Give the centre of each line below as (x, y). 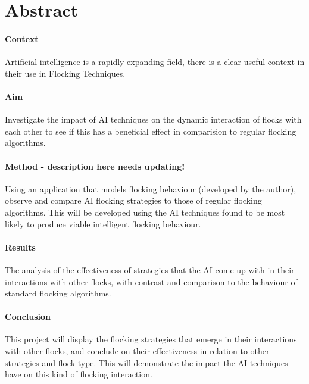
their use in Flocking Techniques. (65, 73)
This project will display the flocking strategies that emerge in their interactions (151, 339)
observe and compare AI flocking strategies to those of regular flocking (133, 200)
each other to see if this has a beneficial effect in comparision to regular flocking (151, 131)
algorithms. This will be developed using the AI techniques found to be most (145, 212)
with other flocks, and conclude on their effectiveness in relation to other (137, 351)
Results (20, 247)
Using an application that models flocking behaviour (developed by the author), (151, 188)
